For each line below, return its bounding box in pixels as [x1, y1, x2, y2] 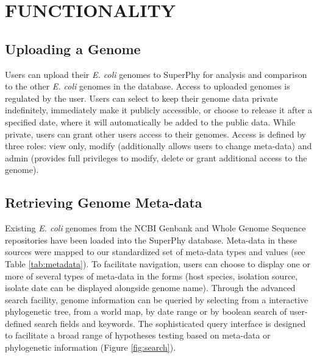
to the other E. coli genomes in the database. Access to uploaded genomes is [5, 80, 290, 93]
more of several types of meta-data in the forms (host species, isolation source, [5, 269, 298, 282]
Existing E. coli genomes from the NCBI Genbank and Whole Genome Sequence [5, 222, 306, 234]
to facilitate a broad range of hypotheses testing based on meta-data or [5, 329, 271, 342]
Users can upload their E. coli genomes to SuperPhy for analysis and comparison [5, 68, 307, 80]
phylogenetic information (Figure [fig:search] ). [5, 341, 176, 354]
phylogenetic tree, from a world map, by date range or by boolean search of [5, 305, 287, 318]
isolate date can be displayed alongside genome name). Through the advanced [5, 281, 296, 294]
